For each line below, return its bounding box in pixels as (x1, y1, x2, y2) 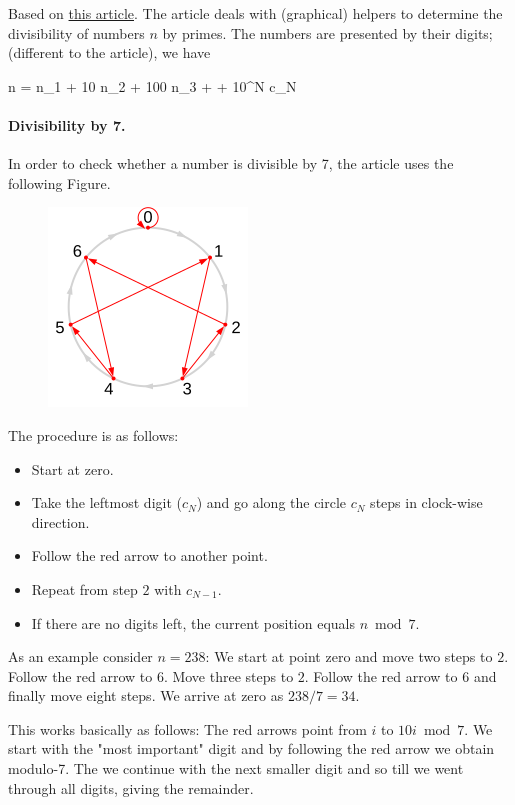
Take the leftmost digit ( (31, 492, 182, 513)
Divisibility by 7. (8, 114, 126, 135)
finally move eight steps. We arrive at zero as (8, 685, 284, 706)
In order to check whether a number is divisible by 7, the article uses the (8, 153, 454, 174)
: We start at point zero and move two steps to (205, 646, 493, 667)
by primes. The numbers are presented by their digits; (162, 22, 493, 43)
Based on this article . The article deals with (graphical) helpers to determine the (8, 3, 503, 23)
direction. (31, 511, 90, 532)
